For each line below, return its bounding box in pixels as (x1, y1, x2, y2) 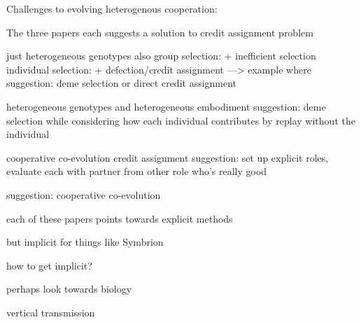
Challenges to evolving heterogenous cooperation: (6, 1, 218, 15)
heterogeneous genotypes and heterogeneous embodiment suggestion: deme (6, 99, 326, 113)
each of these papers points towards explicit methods (6, 211, 233, 225)
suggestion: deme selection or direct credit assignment (6, 76, 237, 90)
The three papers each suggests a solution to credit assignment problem (6, 24, 313, 39)
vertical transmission (6, 304, 95, 319)
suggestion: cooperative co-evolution (6, 187, 161, 202)
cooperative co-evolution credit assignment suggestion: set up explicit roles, (6, 150, 329, 164)
